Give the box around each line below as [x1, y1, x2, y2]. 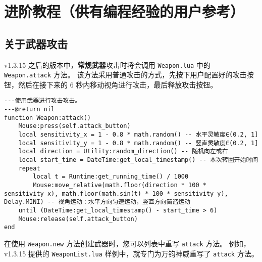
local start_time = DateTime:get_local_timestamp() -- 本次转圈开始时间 [18, 156, 258, 164]
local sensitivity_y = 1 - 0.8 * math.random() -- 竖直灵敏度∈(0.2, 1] [18, 139, 258, 147]
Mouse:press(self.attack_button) [18, 122, 131, 130]
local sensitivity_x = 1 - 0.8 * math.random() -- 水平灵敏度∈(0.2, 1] [18, 131, 258, 139]
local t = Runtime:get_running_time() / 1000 [33, 173, 189, 181]
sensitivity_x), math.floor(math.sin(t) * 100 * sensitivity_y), [4, 190, 228, 197]
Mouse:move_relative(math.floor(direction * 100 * [33, 182, 206, 189]
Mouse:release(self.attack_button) [18, 215, 138, 223]
